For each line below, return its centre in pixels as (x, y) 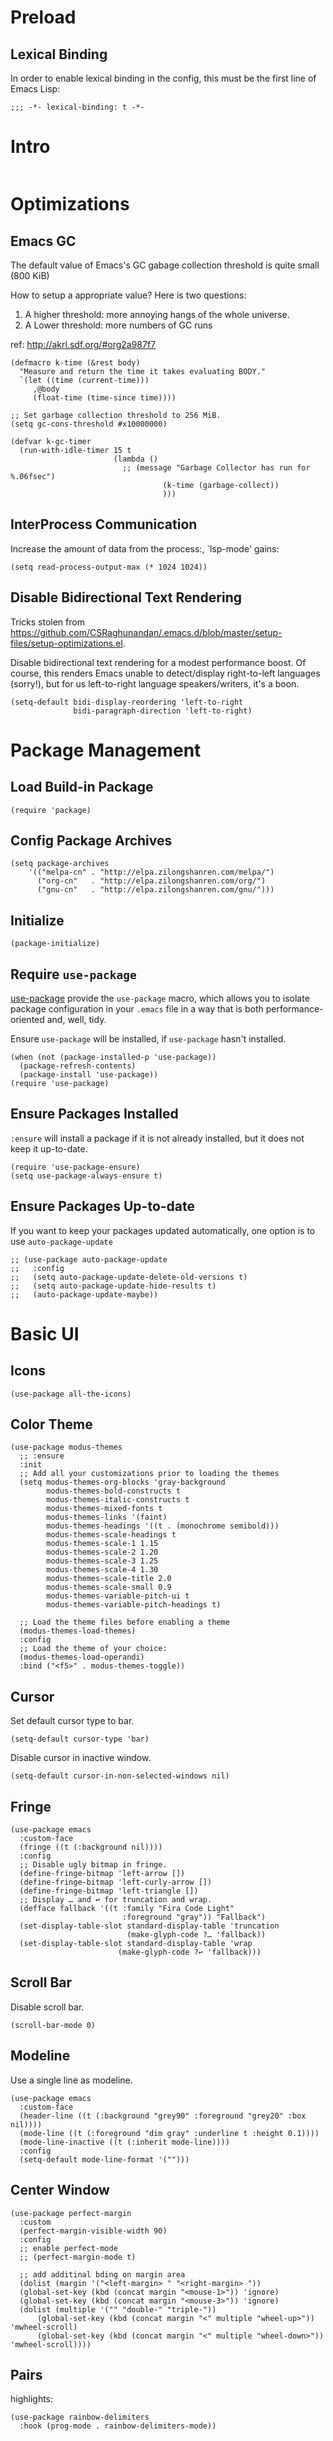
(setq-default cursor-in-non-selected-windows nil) (120, 1776)
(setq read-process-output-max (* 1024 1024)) (109, 567)
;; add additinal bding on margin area (102, 2274)
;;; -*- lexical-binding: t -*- (77, 107)
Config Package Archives (91, 840)
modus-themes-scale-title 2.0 (109, 1579)
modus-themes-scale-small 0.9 (109, 1587)
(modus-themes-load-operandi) (82, 1657)
